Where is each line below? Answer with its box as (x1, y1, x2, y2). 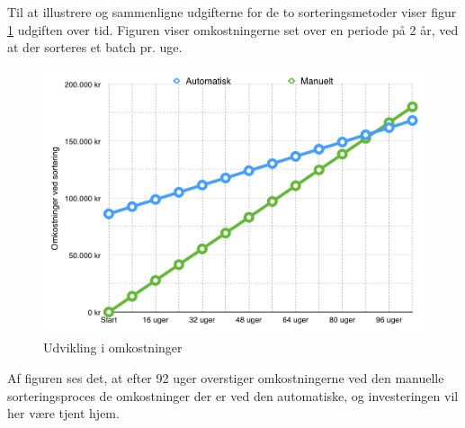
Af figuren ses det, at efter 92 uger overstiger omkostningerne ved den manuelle (7, 368, 444, 387)
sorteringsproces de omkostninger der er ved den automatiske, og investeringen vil (7, 386, 459, 405)
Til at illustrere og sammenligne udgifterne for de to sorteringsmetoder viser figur (7, 3, 457, 21)
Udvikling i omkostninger (43, 338, 183, 357)
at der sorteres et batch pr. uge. (7, 38, 183, 57)
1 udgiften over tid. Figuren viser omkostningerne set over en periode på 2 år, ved (7, 20, 459, 39)
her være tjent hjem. (7, 404, 120, 423)
